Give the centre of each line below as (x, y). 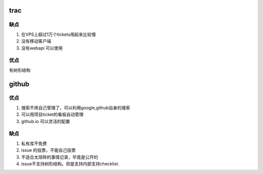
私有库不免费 (34, 143)
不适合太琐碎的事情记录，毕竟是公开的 (60, 157)
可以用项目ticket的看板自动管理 (52, 114)
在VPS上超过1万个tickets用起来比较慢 (58, 34)
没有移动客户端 (36, 41)
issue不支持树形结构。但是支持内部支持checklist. (70, 164)
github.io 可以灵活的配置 (46, 121)
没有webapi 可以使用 (42, 48)
